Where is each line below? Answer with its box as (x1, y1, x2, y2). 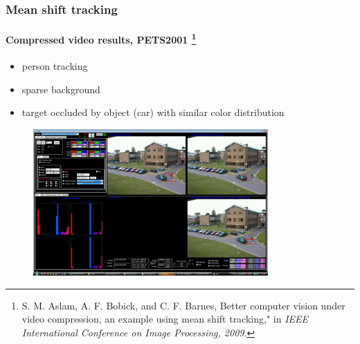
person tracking (21, 59, 88, 73)
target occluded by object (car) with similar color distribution (21, 105, 285, 120)
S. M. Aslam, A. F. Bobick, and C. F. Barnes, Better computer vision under (21, 298, 345, 312)
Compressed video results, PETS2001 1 (6, 30, 197, 47)
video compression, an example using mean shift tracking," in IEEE (21, 312, 309, 326)
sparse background (21, 82, 100, 96)
